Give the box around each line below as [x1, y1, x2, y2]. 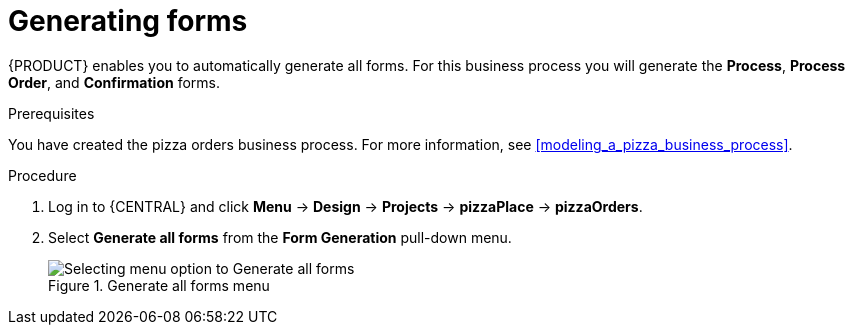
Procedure [8, 166, 77, 184]
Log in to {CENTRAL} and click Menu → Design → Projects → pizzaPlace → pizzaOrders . [48, 197, 643, 215]
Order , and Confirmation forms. [8, 73, 220, 91]
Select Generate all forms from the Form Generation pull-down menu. [48, 228, 512, 246]
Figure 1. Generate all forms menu [48, 276, 270, 294]
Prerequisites [8, 104, 95, 122]
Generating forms [8, 4, 248, 38]
